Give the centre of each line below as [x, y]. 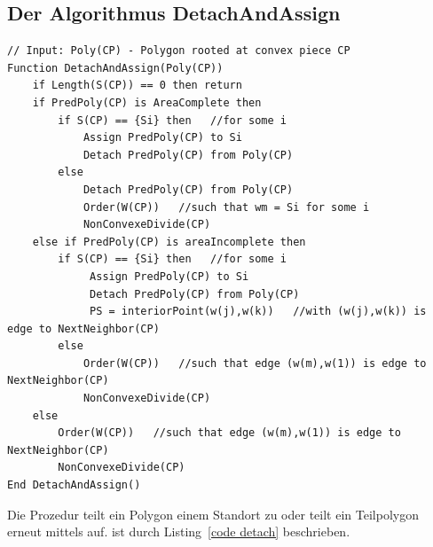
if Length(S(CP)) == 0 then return [137, 86]
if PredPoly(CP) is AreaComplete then [147, 102]
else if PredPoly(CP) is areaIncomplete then [169, 242]
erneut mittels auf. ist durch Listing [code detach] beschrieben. [179, 531]
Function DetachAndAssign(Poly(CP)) [115, 68]
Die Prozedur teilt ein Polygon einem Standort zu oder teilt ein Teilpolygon [213, 514]
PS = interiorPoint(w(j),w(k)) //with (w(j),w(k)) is [258, 312]
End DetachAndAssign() [74, 485]
